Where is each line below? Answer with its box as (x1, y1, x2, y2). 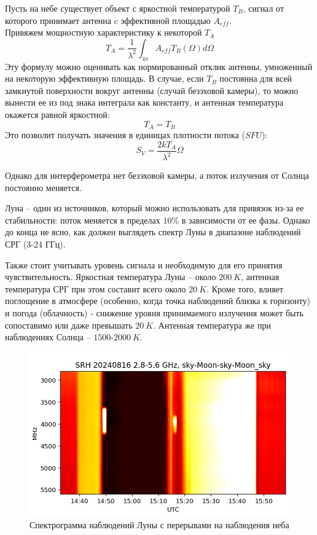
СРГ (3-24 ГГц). (5, 237, 66, 250)
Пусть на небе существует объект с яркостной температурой (5, 2, 230, 14)
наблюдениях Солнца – (5, 330, 91, 343)
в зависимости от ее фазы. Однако (181, 213, 310, 226)
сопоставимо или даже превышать (5, 318, 133, 331)
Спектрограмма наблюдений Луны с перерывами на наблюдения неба (29, 518, 289, 531)
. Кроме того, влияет (206, 282, 284, 295)
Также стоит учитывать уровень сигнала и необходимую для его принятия (5, 258, 283, 271)
